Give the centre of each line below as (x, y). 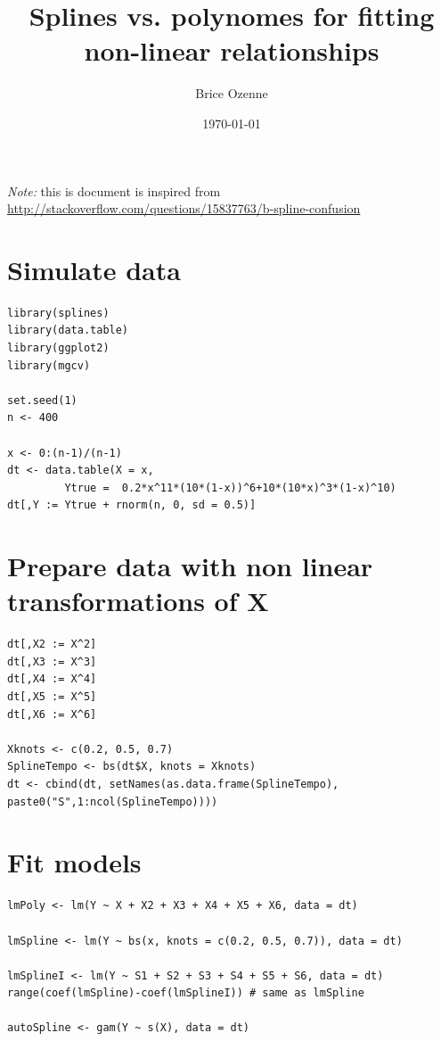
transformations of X (138, 601)
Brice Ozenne (232, 93)
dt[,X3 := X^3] (52, 661)
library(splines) (58, 313)
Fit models (74, 862)
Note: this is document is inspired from (114, 190)
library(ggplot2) (58, 348)
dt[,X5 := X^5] (52, 697)
